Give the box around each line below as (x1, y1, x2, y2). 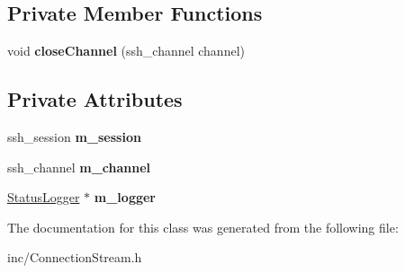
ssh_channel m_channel (7, 157, 151, 176)
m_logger (94, 188, 156, 207)
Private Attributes (7, 85, 183, 113)
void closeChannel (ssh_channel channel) (7, 41, 245, 60)
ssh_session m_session (7, 128, 141, 145)
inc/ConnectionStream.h (7, 248, 142, 267)
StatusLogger (7, 188, 80, 207)
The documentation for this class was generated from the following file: (7, 217, 399, 236)
